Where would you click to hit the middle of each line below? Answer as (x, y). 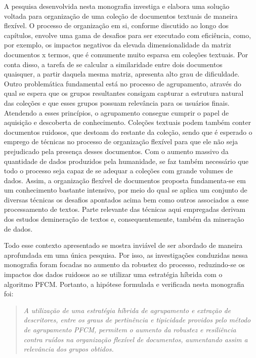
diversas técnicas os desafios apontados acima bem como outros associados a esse (126, 199)
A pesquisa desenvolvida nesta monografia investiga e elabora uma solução (117, 6)
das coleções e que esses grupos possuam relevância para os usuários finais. (117, 102)
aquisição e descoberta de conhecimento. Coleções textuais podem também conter (128, 122)
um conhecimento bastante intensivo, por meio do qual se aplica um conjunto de (126, 190)
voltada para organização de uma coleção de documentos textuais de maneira (121, 16)
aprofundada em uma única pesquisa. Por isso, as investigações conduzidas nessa (126, 255)
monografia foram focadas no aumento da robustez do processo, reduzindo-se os (125, 264)
